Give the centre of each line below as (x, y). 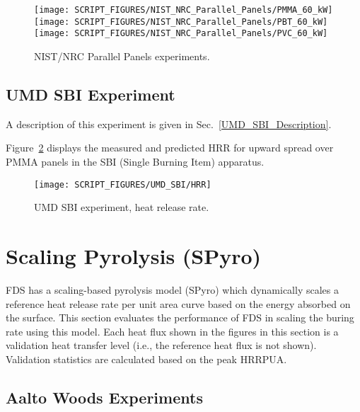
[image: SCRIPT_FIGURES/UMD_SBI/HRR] (123, 184)
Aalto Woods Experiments (104, 397)
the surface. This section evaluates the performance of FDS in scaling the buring (180, 317)
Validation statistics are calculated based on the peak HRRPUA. (146, 359)
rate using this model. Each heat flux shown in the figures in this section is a (172, 331)
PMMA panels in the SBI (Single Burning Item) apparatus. (135, 161)
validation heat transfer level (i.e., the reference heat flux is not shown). (161, 345)
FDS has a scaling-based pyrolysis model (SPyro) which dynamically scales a (172, 289)
